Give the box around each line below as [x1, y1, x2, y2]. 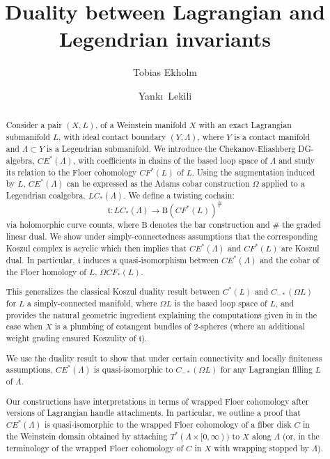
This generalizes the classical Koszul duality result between [6, 286, 220, 297]
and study [278, 154, 315, 166]
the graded [282, 219, 321, 231]
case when [6, 320, 43, 332]
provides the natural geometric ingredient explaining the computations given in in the [6, 309, 317, 320]
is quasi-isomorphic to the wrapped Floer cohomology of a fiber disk [44, 419, 292, 430]
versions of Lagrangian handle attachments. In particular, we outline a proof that [6, 407, 301, 419]
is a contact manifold [234, 130, 311, 142]
